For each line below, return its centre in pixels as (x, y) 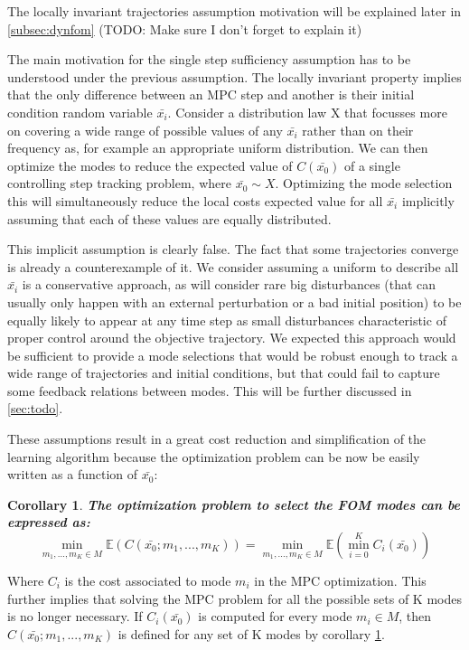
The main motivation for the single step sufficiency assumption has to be (209, 59)
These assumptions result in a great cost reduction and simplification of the (217, 439)
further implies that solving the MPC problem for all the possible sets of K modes (234, 598)
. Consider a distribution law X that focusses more (307, 112)
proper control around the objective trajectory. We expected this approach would (232, 338)
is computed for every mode (275, 616)
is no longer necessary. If (75, 616)
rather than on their (358, 130)
